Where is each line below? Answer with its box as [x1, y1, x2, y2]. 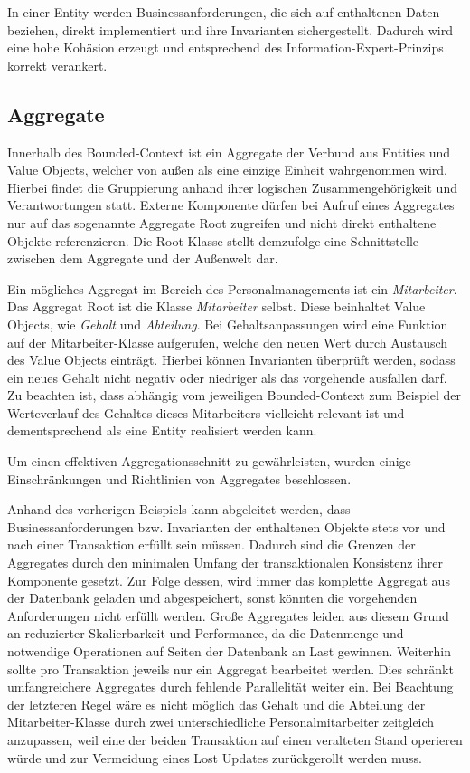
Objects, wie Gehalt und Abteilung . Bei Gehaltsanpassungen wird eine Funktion [7, 314, 448, 333]
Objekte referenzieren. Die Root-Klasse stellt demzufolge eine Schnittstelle [7, 231, 418, 250]
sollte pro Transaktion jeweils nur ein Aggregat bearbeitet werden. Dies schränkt [7, 659, 454, 678]
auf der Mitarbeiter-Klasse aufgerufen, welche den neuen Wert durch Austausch [7, 332, 448, 351]
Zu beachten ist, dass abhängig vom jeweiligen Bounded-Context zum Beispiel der [7, 386, 461, 405]
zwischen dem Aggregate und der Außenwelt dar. [7, 249, 278, 268]
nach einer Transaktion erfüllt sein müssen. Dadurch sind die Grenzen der [7, 535, 416, 554]
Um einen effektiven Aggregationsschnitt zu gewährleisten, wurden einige [7, 452, 411, 471]
